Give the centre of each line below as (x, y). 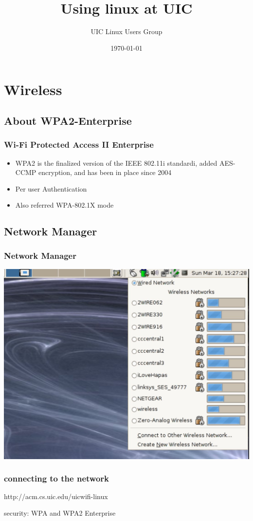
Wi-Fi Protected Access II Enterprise (79, 145)
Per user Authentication (51, 188)
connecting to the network (56, 478)
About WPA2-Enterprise (68, 120)
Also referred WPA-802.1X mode (64, 205)
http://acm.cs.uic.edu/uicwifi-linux (56, 496)
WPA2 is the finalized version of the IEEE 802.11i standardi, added (116, 163)
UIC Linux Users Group (126, 31)
